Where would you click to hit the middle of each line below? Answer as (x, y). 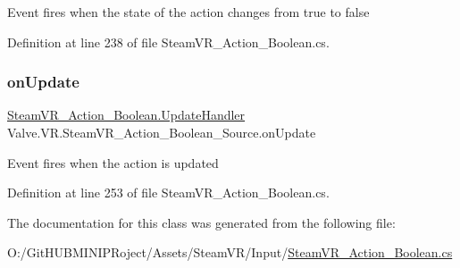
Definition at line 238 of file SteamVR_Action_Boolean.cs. (168, 42)
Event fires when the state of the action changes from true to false (188, 12)
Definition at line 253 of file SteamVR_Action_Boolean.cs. (168, 193)
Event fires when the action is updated (113, 162)
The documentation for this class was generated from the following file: (201, 222)
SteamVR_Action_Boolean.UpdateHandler (126, 115)
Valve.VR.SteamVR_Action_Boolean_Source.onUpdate (162, 132)
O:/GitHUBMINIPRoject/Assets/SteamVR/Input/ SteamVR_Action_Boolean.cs (230, 252)
